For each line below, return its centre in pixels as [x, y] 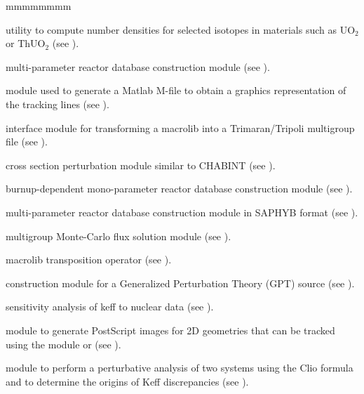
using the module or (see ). [63, 344]
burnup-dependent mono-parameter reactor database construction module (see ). [179, 189]
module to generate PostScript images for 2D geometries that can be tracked [170, 330]
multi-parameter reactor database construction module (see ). [138, 66]
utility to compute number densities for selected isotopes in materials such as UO [181, 29]
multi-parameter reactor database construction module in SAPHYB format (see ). [182, 212]
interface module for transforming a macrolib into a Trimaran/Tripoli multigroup [180, 127]
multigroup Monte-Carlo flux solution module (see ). [119, 236]
